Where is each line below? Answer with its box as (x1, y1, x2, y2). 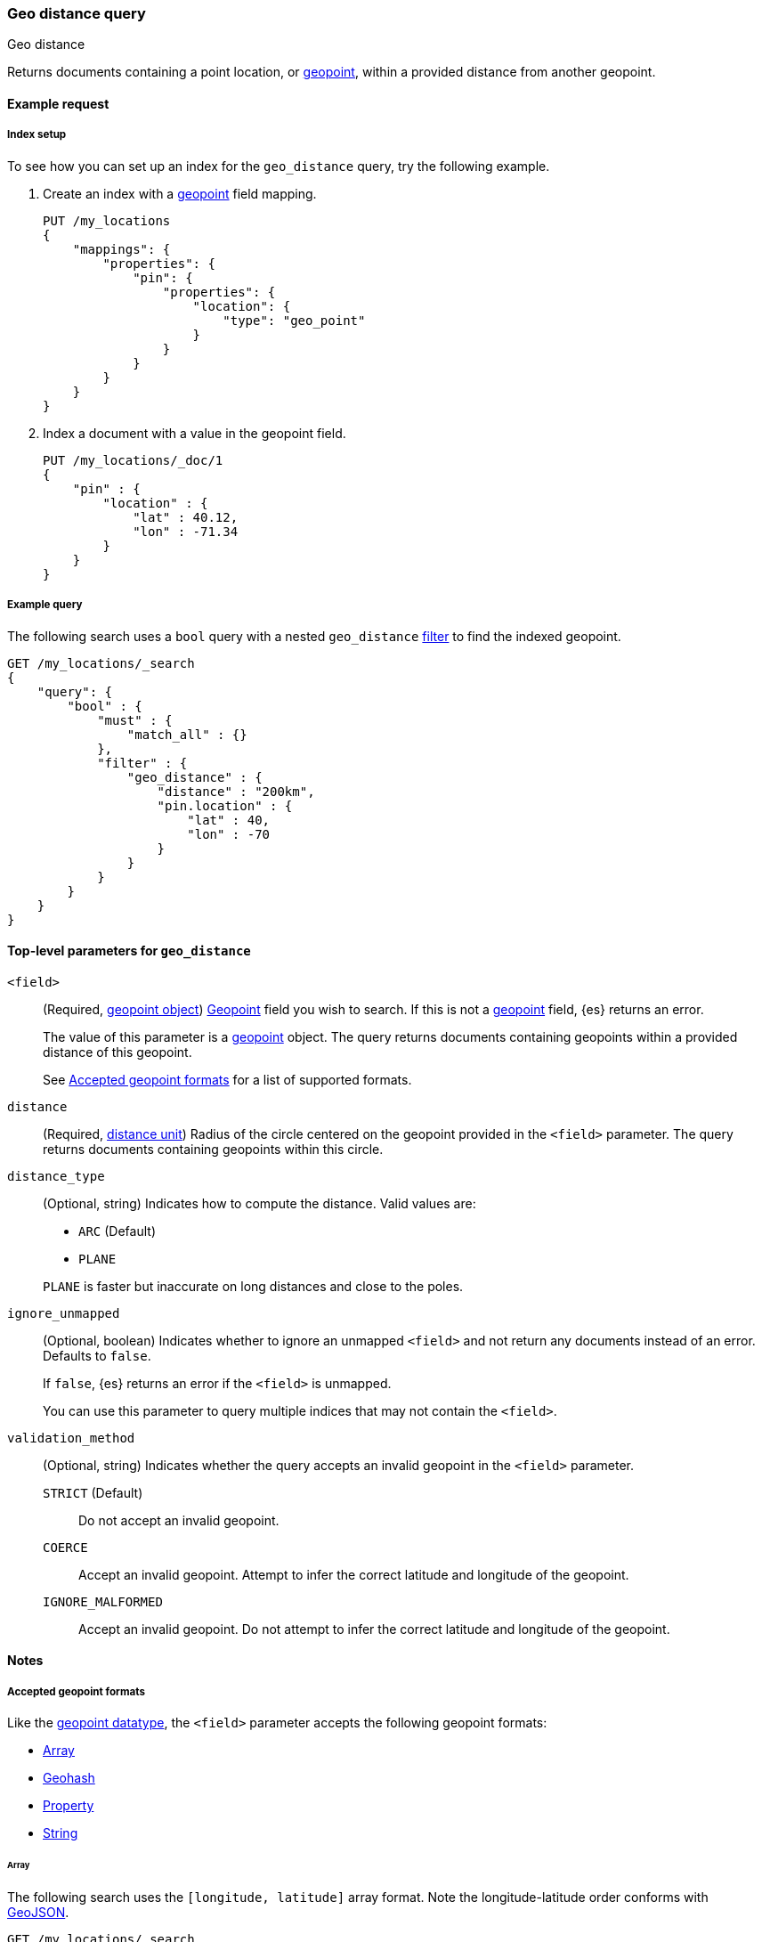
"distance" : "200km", (157, 784, 315, 799)
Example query (7, 598, 83, 612)
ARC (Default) (78, 1223, 156, 1239)
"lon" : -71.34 (133, 524, 239, 539)
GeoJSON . (7, 1904, 69, 1920)
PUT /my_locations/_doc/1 (43, 452, 223, 467)
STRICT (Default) (43, 1484, 143, 1500)
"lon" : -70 (187, 826, 271, 841)
